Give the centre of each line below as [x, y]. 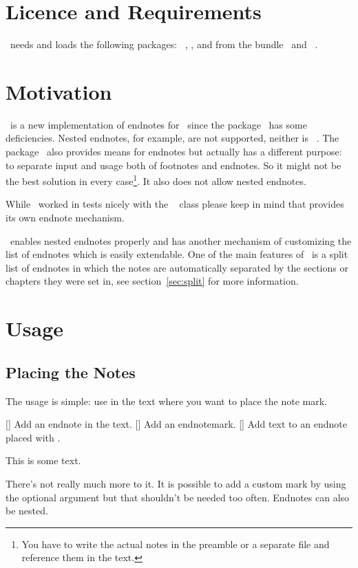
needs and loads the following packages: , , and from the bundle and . [164, 44]
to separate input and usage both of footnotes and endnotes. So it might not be [173, 165]
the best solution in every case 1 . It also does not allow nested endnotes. [156, 180]
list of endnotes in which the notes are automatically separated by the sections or [177, 267]
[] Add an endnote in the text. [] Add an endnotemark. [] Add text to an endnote [176, 424]
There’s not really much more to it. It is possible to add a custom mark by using [176, 483]
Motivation [59, 91]
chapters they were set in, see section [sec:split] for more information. [152, 281]
